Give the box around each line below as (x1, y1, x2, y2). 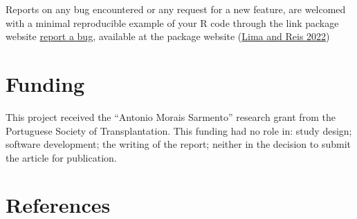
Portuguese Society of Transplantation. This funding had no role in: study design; (6, 123, 352, 137)
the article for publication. (6, 150, 117, 164)
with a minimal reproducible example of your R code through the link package (6, 15, 339, 30)
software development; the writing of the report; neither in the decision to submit (6, 137, 351, 151)
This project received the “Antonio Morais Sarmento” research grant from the (6, 109, 336, 124)
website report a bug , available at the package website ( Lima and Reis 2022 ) (6, 29, 330, 44)
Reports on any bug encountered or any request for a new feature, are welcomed (6, 2, 346, 16)
